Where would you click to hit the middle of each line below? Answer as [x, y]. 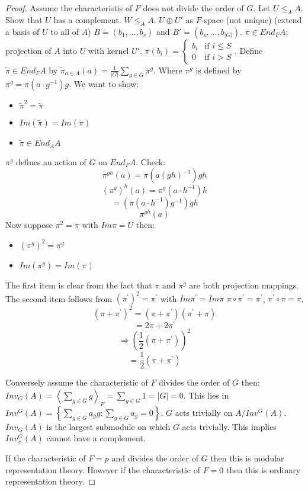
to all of [65, 31]
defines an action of [51, 161]
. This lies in [206, 395]
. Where [168, 70]
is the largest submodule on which [108, 426]
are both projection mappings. [244, 285]
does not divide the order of [193, 8]
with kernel [108, 50]
